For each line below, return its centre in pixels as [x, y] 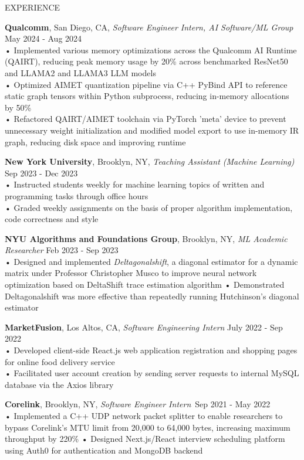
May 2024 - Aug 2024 [43, 38]
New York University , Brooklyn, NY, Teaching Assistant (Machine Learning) [150, 161]
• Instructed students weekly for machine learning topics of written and [135, 184]
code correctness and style [52, 219]
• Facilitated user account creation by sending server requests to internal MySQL [152, 373]
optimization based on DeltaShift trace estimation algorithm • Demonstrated [145, 284]
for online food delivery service [60, 361]
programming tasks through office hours [77, 195]
